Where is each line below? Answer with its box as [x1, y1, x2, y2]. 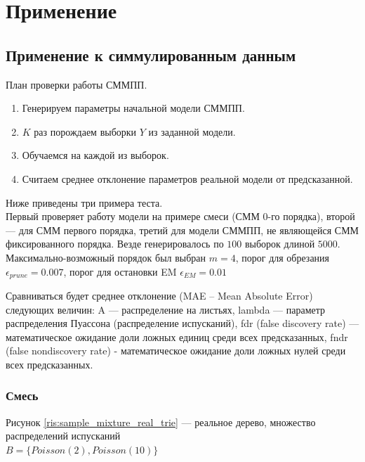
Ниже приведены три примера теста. [6, 195, 163, 210]
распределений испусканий [6, 428, 121, 443]
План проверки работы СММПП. [6, 77, 147, 91]
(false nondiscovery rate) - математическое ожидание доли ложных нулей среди [6, 343, 346, 358]
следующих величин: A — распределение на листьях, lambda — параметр [6, 302, 326, 316]
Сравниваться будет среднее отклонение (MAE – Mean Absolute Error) [6, 288, 313, 302]
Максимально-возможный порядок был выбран [6, 250, 206, 264]
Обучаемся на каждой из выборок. [22, 148, 169, 162]
